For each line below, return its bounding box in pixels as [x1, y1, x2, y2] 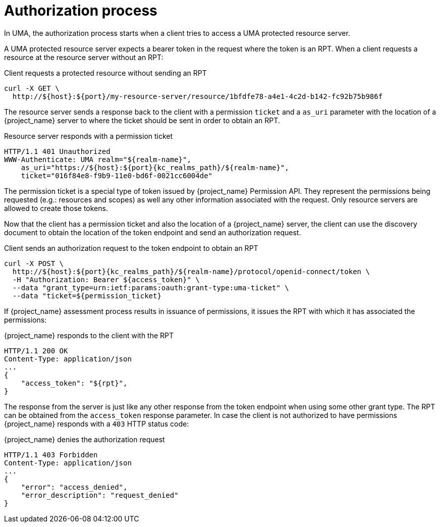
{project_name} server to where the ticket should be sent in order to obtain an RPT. [4, 116, 280, 125]
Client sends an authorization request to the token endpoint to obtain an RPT [4, 243, 258, 252]
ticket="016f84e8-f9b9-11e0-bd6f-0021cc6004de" [21, 171, 213, 180]
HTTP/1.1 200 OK [4, 346, 68, 355]
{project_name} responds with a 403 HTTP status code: [4, 419, 189, 428]
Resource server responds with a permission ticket [4, 131, 173, 140]
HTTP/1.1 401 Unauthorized [4, 147, 111, 155]
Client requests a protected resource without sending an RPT [4, 68, 207, 77]
